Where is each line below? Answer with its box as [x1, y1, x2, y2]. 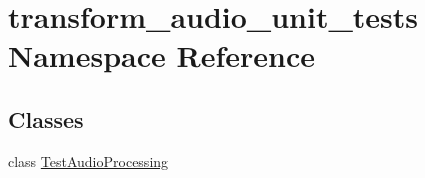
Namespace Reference [8, 35, 315, 76]
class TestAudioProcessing [8, 150, 169, 171]
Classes [8, 103, 84, 134]
